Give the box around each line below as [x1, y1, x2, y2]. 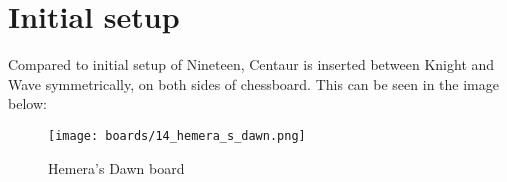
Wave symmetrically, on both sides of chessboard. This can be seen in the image [8, 73, 499, 94]
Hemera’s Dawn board [48, 157, 185, 178]
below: [8, 93, 47, 114]
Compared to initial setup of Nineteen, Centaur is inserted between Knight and [8, 54, 495, 75]
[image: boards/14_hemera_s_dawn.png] [48, 128, 306, 143]
